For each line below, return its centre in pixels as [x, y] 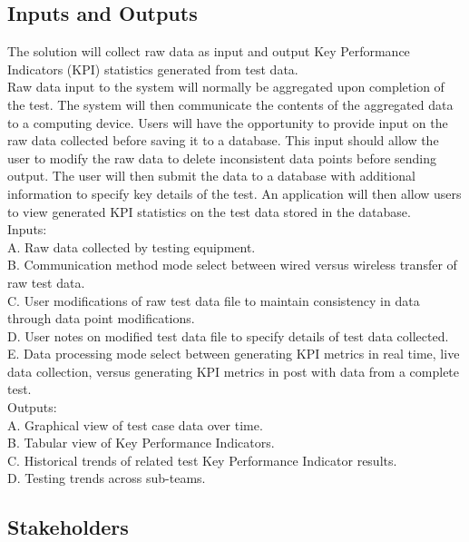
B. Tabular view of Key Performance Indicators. [141, 443]
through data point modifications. [101, 318]
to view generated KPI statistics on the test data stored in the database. [209, 211]
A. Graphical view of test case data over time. [135, 424]
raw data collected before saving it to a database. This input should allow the [223, 140]
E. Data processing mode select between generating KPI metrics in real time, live [234, 354]
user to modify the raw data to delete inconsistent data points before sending [222, 158]
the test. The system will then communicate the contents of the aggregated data [230, 104]
